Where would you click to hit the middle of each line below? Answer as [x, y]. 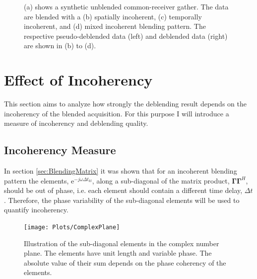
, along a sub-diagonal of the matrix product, [161, 180]
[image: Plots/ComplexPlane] [72, 228]
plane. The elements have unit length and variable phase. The [118, 253]
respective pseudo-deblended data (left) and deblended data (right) [126, 36]
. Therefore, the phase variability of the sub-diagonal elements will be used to [122, 200]
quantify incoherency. [36, 210]
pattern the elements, [36, 180]
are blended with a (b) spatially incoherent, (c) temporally [113, 16]
